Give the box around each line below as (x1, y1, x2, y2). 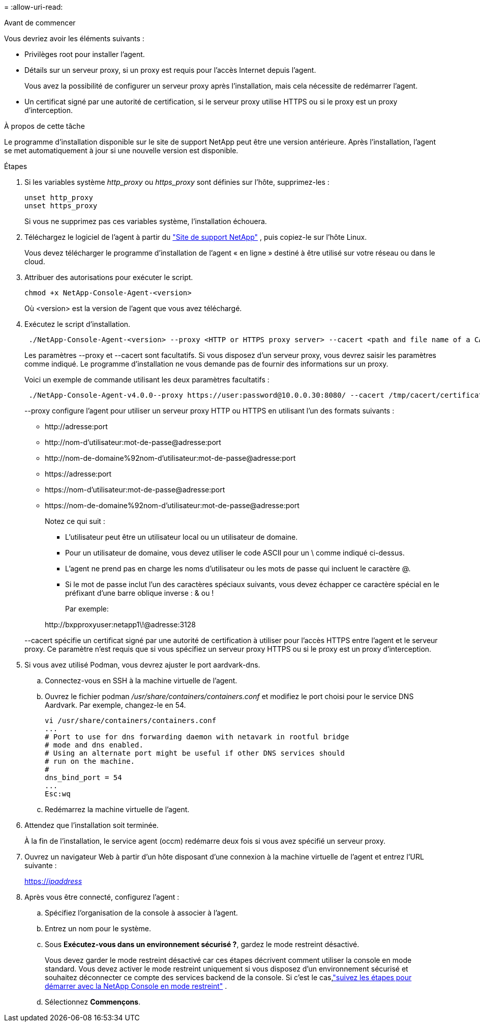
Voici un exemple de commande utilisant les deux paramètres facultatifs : (24, 375, 269, 384)
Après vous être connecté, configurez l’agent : (24, 893, 179, 901)
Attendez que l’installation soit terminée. (24, 821, 159, 829)
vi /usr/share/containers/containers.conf (45, 716, 217, 725)
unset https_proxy (24, 202, 98, 210)
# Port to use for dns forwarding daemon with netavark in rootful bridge (45, 733, 349, 741)
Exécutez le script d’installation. (24, 320, 131, 328)
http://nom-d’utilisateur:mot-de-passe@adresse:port (45, 438, 221, 447)
